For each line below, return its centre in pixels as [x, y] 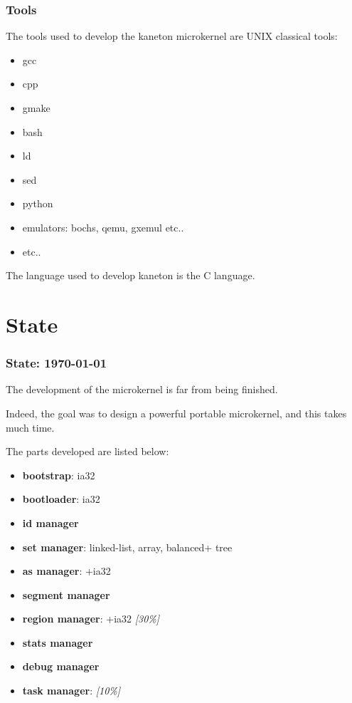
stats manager [58, 642]
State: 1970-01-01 [57, 363]
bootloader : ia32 [61, 499]
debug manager [61, 666]
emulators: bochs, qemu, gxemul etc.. [103, 227]
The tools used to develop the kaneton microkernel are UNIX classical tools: [172, 36]
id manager [50, 522]
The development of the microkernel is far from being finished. [142, 389]
